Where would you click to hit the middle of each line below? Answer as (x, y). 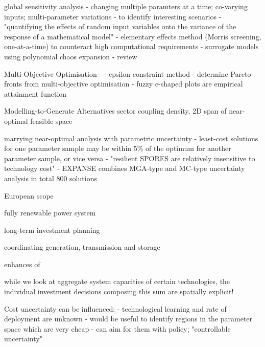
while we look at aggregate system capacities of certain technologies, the (117, 281)
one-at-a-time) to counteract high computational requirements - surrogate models (131, 46)
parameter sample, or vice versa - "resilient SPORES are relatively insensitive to (130, 158)
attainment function (35, 93)
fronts (13, 84)
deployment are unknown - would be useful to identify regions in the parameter (128, 319)
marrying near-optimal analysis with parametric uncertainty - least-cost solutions (131, 138)
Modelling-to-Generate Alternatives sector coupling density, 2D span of (115, 111)
